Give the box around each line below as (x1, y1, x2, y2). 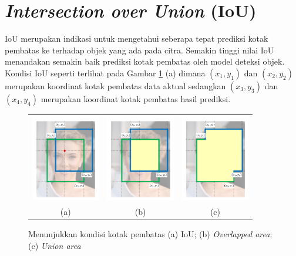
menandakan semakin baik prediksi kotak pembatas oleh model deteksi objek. (5, 55, 285, 68)
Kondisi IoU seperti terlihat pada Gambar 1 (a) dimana (5, 66, 206, 79)
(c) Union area (28, 239, 81, 251)
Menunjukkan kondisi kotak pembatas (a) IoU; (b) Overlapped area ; (28, 228, 273, 240)
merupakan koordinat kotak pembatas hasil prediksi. (41, 92, 231, 105)
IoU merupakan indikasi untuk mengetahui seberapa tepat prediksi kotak (5, 32, 268, 45)
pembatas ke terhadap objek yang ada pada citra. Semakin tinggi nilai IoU (5, 43, 274, 56)
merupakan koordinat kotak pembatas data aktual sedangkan (5, 79, 226, 92)
